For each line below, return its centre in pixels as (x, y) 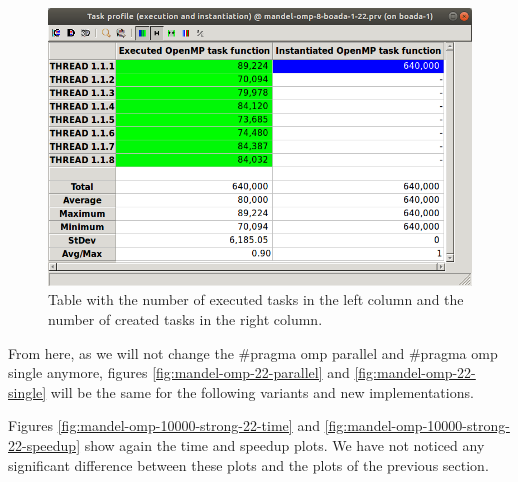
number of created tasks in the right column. (185, 319)
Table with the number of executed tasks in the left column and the (256, 299)
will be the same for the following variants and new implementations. (262, 391)
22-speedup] (44, 444)
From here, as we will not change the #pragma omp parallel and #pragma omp (253, 352)
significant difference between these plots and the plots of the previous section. (248, 464)
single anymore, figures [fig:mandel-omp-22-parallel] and (179, 372)
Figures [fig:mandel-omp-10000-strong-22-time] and (164, 425)
